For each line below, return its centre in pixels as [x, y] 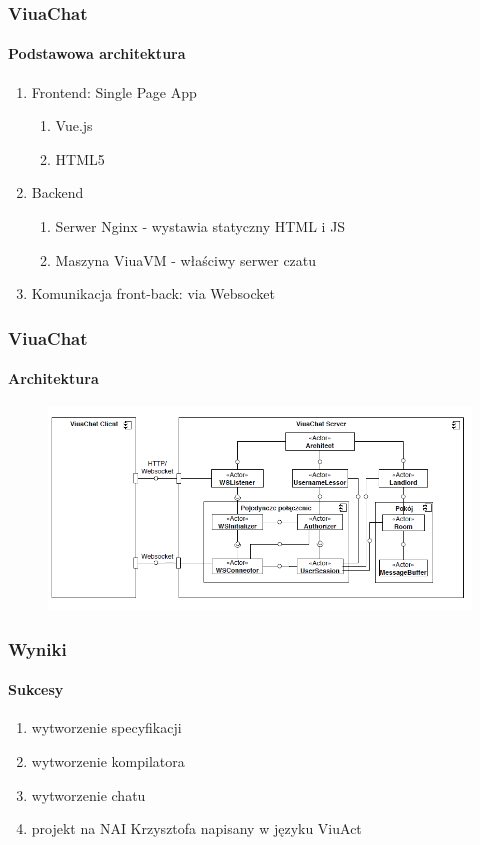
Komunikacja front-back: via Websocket [153, 293]
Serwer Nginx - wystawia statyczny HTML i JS [200, 226]
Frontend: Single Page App [114, 91]
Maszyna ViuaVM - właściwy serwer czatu [186, 259]
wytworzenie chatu [88, 794]
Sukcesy [36, 689]
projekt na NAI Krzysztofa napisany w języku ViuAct [196, 828]
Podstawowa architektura [97, 53]
